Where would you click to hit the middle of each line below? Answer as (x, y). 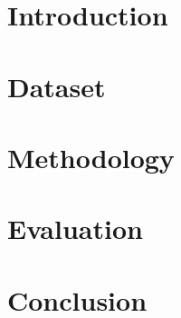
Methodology (91, 157)
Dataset (57, 86)
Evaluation (75, 229)
